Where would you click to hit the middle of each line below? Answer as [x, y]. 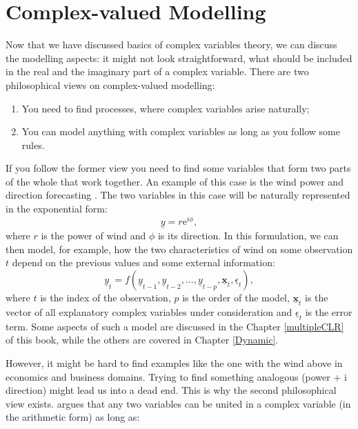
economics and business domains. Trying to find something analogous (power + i [176, 376]
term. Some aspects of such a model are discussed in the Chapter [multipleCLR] [175, 326]
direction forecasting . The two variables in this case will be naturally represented [178, 195]
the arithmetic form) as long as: [73, 417]
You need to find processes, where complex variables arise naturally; [166, 108]
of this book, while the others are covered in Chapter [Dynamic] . [142, 340]
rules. [33, 144]
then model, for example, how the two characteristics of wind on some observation [179, 249]
